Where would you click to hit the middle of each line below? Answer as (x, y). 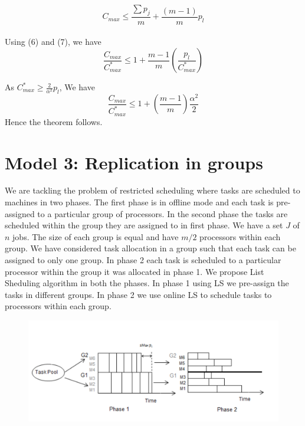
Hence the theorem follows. (54, 121)
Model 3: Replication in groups (134, 162)
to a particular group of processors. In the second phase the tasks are (163, 213)
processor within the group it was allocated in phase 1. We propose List (135, 271)
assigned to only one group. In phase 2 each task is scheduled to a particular (143, 260)
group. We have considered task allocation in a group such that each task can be (150, 248)
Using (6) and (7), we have (53, 42)
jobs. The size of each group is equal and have (96, 236)
